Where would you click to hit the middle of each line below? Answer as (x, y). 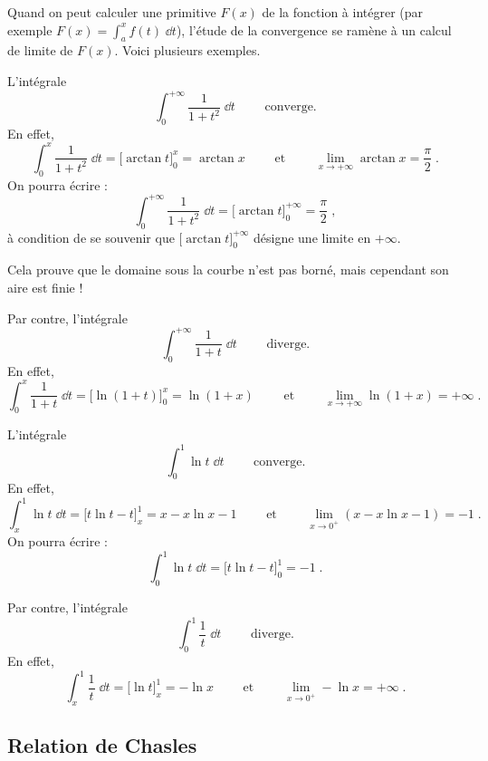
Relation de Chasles (102, 745)
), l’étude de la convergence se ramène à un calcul (314, 29)
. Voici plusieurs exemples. (187, 50)
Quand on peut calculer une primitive (112, 12)
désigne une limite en (312, 237)
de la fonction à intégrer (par (343, 12)
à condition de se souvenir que (91, 237)
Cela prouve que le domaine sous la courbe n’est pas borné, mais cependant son (228, 270)
